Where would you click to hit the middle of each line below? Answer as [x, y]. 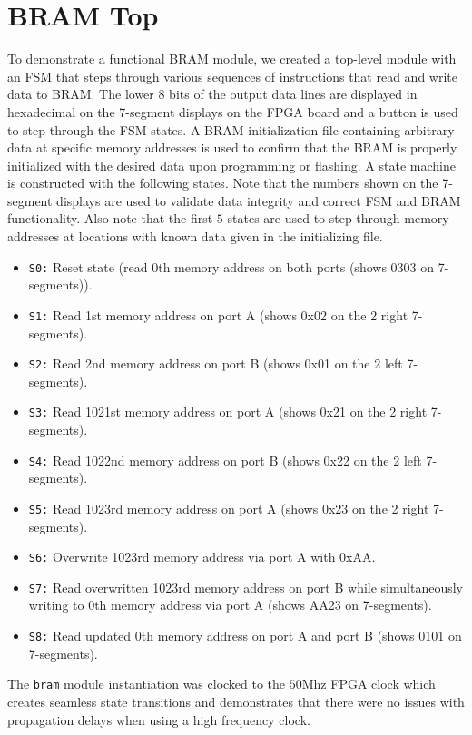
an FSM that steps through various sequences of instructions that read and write [233, 76]
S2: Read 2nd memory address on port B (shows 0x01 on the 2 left [216, 363]
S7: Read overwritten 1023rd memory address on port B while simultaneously [246, 587]
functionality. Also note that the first [110, 218]
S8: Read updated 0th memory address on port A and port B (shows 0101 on [245, 636]
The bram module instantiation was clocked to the [147, 684]
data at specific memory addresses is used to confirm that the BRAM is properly [232, 147]
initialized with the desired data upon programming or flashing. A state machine [231, 165]
